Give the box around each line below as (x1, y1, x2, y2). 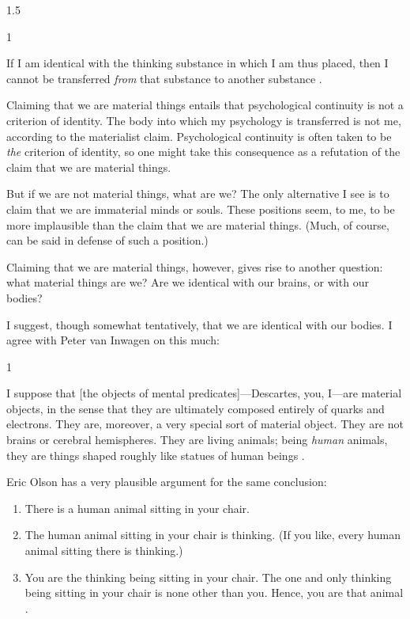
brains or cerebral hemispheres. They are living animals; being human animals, (6, 431, 388, 448)
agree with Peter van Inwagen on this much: (6, 332, 220, 348)
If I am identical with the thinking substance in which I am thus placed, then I (6, 55, 389, 71)
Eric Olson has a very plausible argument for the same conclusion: (6, 473, 327, 490)
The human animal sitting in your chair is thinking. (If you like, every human (24, 526, 401, 543)
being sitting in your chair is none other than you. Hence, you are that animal (24, 584, 404, 601)
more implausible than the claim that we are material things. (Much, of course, (6, 216, 389, 233)
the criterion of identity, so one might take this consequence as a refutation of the (6, 143, 401, 160)
